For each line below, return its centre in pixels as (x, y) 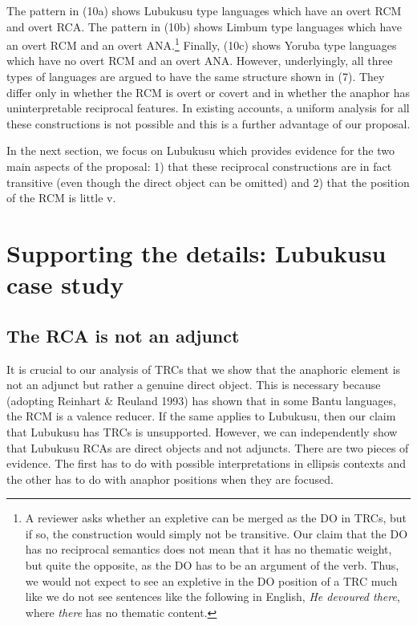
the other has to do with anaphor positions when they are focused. (170, 479)
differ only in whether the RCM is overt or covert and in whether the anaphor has (208, 92)
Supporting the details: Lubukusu (196, 252)
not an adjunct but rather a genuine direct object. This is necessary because (194, 385)
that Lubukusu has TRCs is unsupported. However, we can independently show (202, 431)
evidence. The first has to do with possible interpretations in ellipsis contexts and (206, 463)
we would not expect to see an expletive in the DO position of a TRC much (211, 580)
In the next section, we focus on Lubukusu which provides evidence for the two (200, 150)
